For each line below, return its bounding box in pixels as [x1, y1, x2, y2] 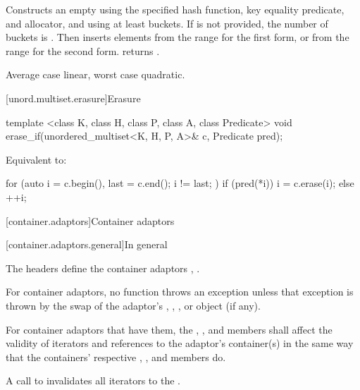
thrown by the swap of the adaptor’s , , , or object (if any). [6, 298, 261, 312]
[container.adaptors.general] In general [6, 237, 168, 252]
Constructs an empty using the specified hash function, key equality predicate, [6, 2, 345, 16]
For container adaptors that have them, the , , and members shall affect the [6, 322, 333, 336]
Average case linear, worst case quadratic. [6, 67, 185, 82]
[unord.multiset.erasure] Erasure [6, 90, 141, 105]
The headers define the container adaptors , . [6, 260, 200, 275]
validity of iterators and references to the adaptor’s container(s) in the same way [6, 336, 354, 351]
